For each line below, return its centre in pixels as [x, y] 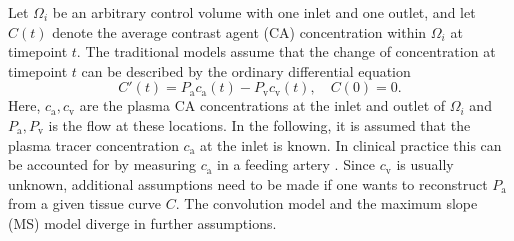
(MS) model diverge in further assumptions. [142, 222]
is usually [425, 164]
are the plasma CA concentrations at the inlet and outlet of [262, 105]
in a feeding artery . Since [296, 164]
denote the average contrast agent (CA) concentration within [239, 31]
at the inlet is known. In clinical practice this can [350, 144]
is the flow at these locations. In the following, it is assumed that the [259, 124]
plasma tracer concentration [93, 144]
